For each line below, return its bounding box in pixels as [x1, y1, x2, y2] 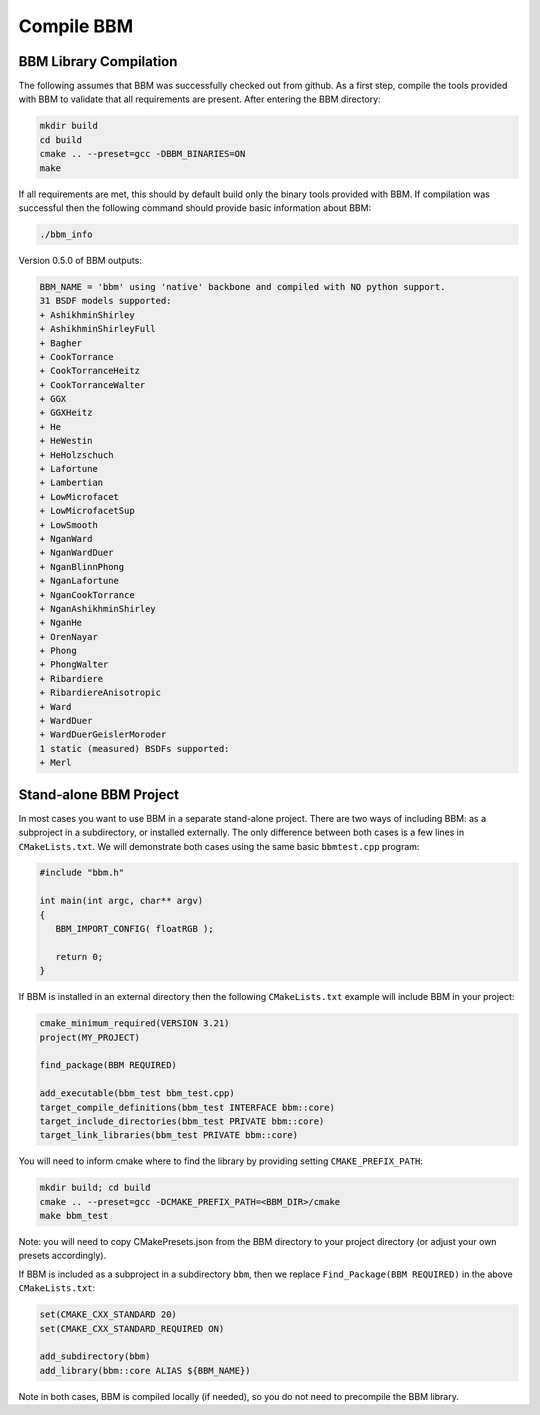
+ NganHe [39, 617, 83, 629]
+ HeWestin [39, 435, 93, 447]
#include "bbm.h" [39, 867, 125, 879]
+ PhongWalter [39, 659, 109, 670]
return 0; [55, 951, 104, 962]
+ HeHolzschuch [39, 449, 114, 460]
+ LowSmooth [39, 519, 99, 530]
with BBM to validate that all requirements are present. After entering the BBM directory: [18, 93, 381, 105]
